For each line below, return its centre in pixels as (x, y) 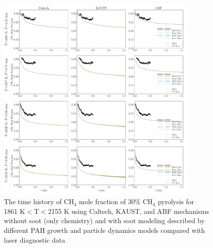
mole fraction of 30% (110, 201)
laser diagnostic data (35, 239)
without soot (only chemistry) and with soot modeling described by (104, 220)
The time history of (33, 201)
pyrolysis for (176, 201)
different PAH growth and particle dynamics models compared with (105, 230)
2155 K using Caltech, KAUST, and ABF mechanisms (128, 211)
